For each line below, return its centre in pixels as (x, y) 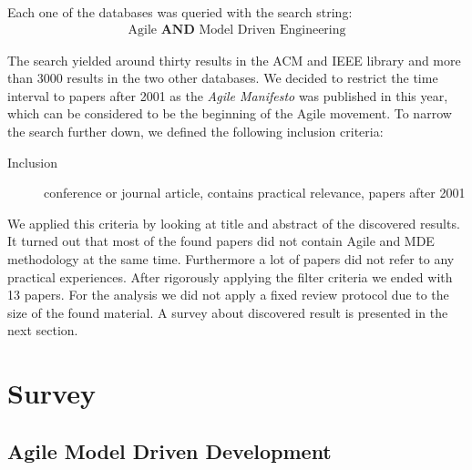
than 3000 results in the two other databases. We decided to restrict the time (223, 78)
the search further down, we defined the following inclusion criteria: (195, 131)
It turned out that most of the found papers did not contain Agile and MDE (221, 241)
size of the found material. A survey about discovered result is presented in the (228, 312)
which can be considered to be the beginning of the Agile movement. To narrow (230, 113)
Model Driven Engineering (272, 30)
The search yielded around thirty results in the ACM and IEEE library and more (234, 60)
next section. (43, 330)
